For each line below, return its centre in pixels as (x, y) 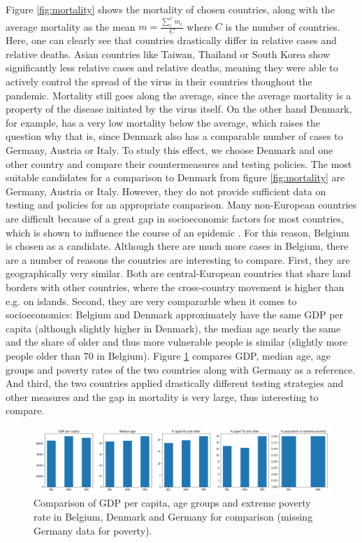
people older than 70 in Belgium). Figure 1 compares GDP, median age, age (168, 355)
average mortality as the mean (71, 26)
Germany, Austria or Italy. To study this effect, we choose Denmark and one (169, 150)
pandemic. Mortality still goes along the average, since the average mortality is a (179, 95)
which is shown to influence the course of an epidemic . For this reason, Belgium (178, 232)
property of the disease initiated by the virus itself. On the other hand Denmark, (179, 109)
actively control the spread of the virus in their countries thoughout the (159, 82)
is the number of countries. (283, 26)
